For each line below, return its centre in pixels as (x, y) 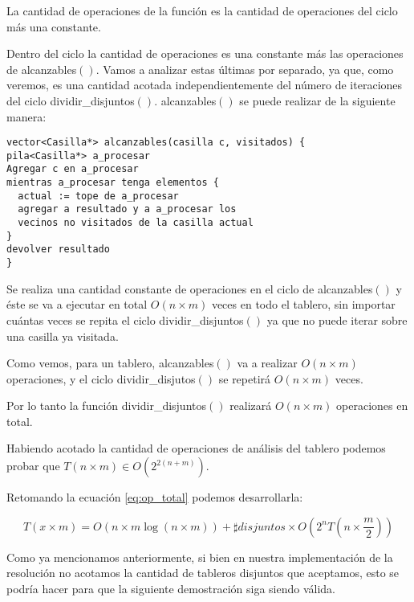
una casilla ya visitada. (63, 336)
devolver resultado (58, 250)
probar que (33, 466)
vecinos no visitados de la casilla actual (136, 223)
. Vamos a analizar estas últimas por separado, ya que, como (245, 69)
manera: (26, 116)
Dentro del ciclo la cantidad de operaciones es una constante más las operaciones (205, 53)
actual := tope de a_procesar (98, 196)
